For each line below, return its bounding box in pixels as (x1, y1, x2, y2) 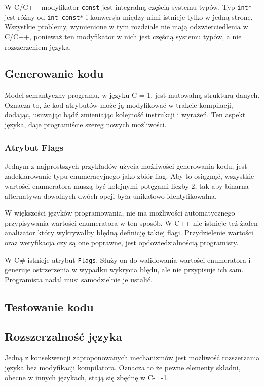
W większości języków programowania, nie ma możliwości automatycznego (5, 207, 235, 218)
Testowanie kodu (5, 298, 94, 314)
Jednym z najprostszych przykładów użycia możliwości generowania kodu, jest (5, 160, 247, 171)
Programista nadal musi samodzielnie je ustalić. (5, 274, 153, 284)
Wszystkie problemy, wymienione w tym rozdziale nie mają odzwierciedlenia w (5, 21, 248, 32)
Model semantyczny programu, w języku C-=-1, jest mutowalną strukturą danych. (5, 90, 260, 100)
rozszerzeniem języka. (5, 41, 71, 52)
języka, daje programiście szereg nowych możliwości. (5, 119, 167, 130)
